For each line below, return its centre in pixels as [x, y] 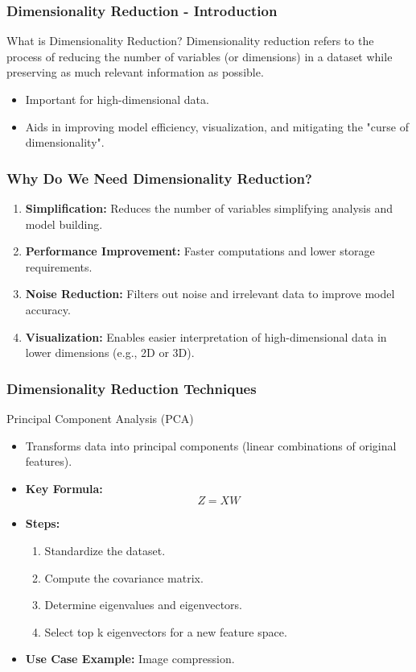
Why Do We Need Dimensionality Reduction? [159, 178]
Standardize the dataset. [105, 550]
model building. [64, 224]
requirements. [59, 266]
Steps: [43, 523]
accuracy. [48, 309]
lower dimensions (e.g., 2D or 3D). [110, 353]
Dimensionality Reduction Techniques [132, 388]
